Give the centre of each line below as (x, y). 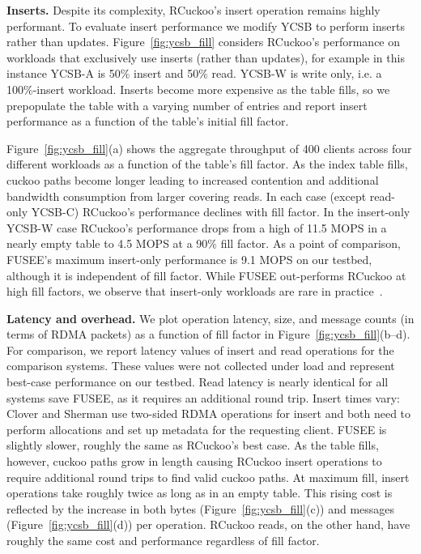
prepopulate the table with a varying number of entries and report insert (187, 105)
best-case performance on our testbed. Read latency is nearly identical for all (198, 382)
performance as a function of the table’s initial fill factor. (148, 121)
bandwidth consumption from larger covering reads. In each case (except (187, 196)
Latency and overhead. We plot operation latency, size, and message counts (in (210, 318)
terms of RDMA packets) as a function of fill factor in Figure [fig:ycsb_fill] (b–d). (208, 334)
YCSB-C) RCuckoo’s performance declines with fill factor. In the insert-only (221, 212)
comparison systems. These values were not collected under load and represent (201, 366)
